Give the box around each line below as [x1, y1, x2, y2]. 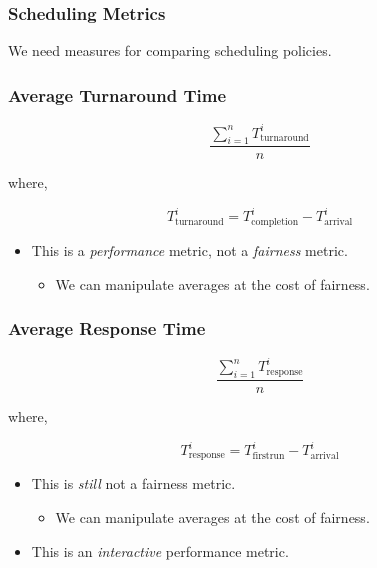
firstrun [252, 450, 285, 461]
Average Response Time [8, 316, 206, 341]
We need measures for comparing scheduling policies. [8, 40, 332, 61]
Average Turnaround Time [8, 82, 227, 107]
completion [251, 217, 299, 228]
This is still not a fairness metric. [31, 473, 236, 494]
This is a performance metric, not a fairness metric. [31, 240, 348, 261]
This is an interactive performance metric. [31, 540, 289, 561]
